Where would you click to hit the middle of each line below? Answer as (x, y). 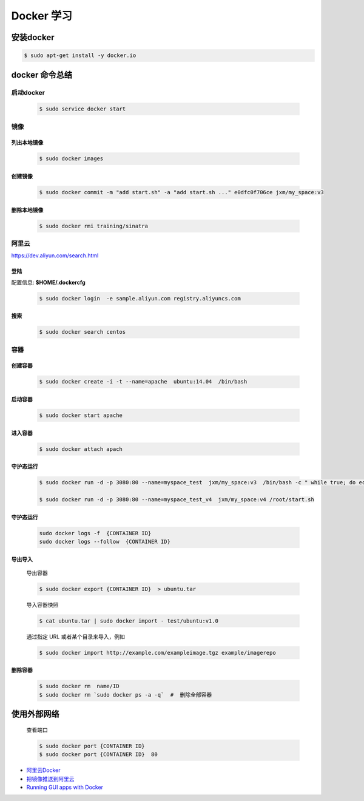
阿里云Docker (43, 770)
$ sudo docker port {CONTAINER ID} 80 (98, 755)
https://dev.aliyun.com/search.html (55, 255)
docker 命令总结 (42, 75)
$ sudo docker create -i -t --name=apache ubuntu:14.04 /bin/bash (143, 382)
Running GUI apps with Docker (65, 787)
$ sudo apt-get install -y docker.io (80, 56)
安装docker (33, 37)
